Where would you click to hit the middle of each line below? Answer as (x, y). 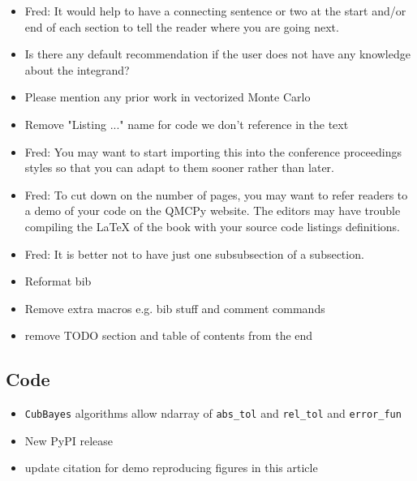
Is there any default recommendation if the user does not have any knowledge (217, 54)
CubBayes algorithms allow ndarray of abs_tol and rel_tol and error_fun (213, 413)
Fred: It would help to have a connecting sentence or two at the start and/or (215, 11)
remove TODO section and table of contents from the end (169, 335)
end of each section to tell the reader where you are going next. (182, 26)
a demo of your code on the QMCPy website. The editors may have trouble (213, 210)
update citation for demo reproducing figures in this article (171, 468)
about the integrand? (77, 69)
